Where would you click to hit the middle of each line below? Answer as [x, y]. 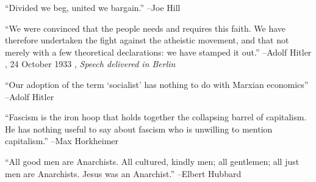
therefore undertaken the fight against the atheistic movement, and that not [147, 40]
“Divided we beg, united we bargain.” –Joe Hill [93, 7]
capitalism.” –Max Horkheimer [62, 141]
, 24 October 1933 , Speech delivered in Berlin [90, 64]
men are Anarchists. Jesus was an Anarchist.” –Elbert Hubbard [123, 173]
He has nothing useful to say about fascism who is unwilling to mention [139, 129]
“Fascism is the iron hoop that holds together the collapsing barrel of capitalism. [156, 117]
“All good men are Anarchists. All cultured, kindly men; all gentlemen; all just [152, 161]
